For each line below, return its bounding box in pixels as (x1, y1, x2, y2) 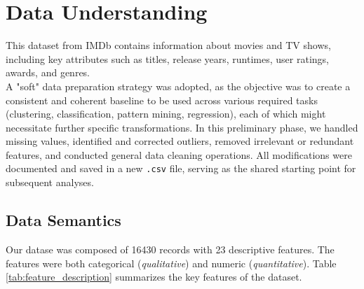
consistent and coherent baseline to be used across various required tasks (6, 92, 318, 107)
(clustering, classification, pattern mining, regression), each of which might (6, 106, 326, 121)
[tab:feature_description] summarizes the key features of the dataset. (6, 269, 302, 284)
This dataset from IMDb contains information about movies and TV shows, (6, 38, 331, 52)
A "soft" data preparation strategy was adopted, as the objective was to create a (6, 78, 351, 93)
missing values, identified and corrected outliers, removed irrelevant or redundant (6, 134, 354, 148)
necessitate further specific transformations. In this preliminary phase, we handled (6, 120, 358, 134)
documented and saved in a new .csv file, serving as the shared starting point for (6, 161, 356, 176)
